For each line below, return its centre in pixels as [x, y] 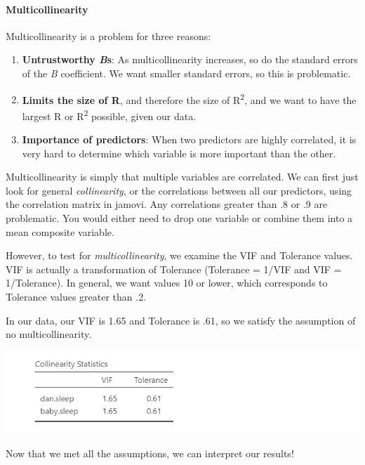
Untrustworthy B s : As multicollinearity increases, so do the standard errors [190, 59]
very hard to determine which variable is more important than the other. [179, 153]
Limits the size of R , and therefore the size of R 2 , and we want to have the [189, 98]
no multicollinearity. [49, 334]
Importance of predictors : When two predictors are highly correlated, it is [189, 139]
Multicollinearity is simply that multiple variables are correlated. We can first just [182, 177]
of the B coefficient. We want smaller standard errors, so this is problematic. [186, 73]
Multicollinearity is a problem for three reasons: [108, 35]
